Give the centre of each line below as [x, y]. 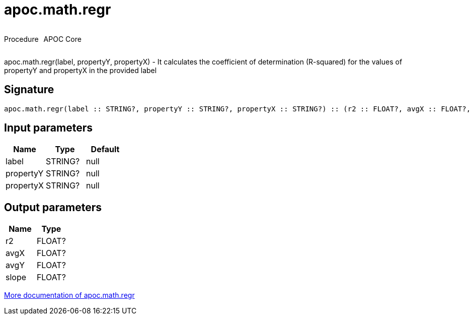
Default [105, 149]
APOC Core [62, 39]
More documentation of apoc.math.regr [69, 295]
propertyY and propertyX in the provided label [81, 70]
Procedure [21, 39]
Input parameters [49, 128]
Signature [29, 90]
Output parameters [53, 207]
